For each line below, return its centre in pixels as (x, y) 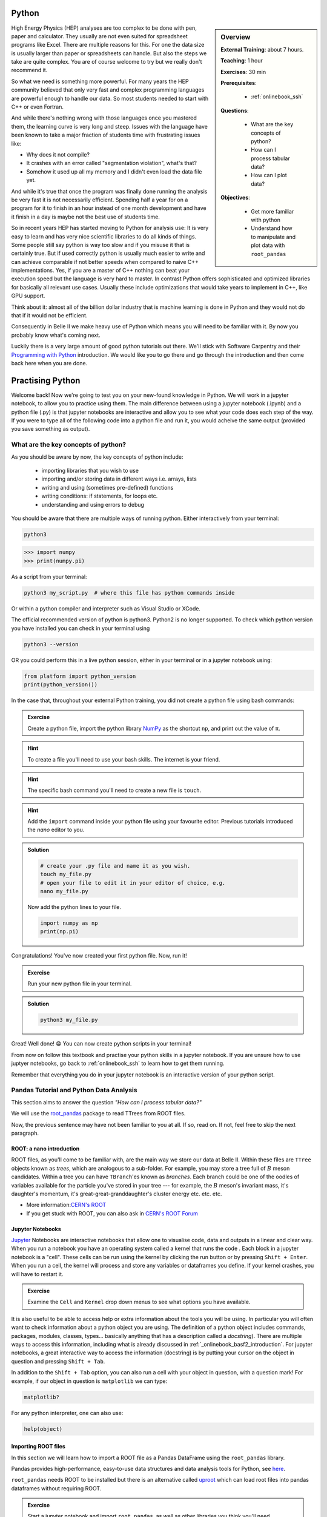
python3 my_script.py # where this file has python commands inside (129, 593)
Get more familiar (272, 211)
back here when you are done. (49, 363)
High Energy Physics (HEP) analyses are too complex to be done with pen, (104, 28)
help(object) (43, 1429)
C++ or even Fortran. (37, 107)
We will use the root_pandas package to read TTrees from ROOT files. (98, 1113)
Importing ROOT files (38, 1447)
